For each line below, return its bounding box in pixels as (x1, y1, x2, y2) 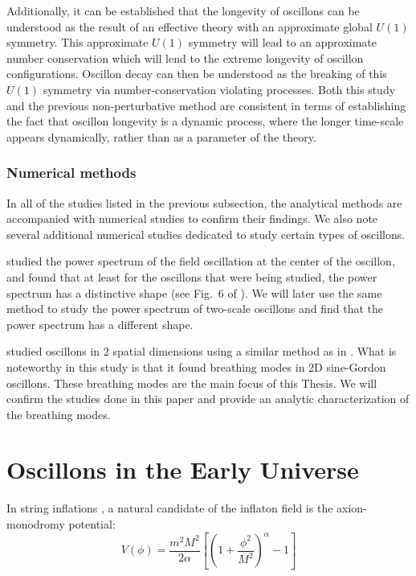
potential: (68, 516, 116, 532)
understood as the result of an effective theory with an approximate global (6, 18, 373, 35)
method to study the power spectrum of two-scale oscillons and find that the (6, 300, 384, 317)
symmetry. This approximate (6, 34, 149, 51)
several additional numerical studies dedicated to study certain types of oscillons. (6, 225, 406, 242)
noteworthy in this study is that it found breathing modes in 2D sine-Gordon (6, 358, 386, 375)
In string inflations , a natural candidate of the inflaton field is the (6, 500, 333, 516)
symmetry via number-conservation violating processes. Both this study (43, 80, 396, 97)
